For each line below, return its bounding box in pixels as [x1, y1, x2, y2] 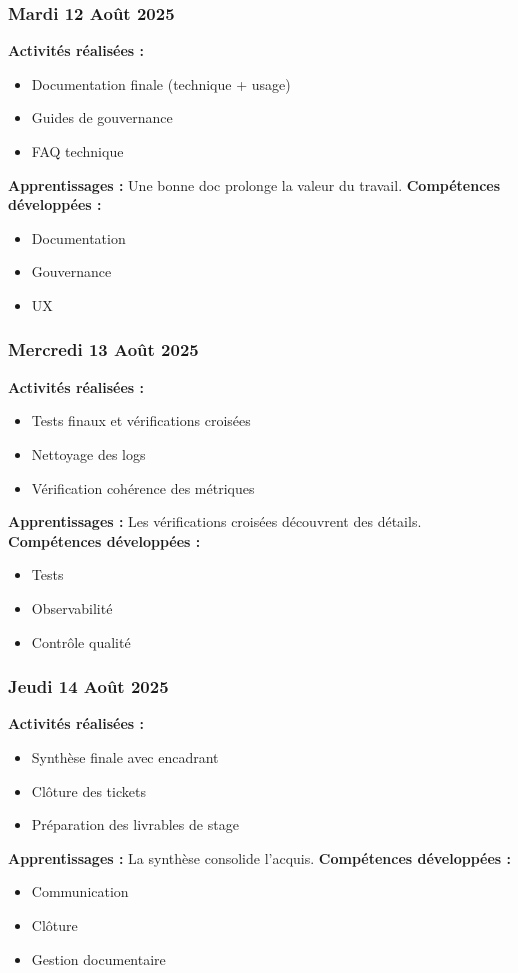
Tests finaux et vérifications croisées [31, 410, 251, 431]
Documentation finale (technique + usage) [31, 73, 291, 94]
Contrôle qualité [31, 631, 131, 652]
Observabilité [31, 597, 113, 618]
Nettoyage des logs [31, 443, 146, 464]
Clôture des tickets [31, 780, 146, 801]
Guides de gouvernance [31, 107, 173, 128]
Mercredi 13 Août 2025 [8, 337, 199, 362]
